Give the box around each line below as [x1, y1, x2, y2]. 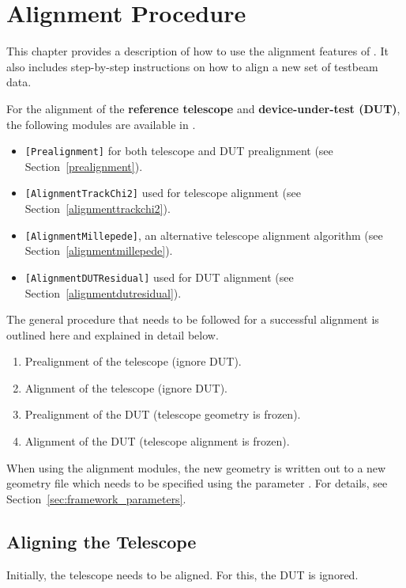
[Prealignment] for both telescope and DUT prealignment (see [24, 142, 333, 159]
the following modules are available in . [6, 116, 196, 132]
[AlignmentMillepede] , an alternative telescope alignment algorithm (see [24, 226, 383, 243]
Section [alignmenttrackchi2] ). [24, 200, 171, 216]
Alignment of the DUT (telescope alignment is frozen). [24, 433, 290, 450]
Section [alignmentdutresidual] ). [24, 284, 182, 301]
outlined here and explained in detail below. [6, 326, 219, 343]
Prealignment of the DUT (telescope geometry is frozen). [24, 406, 301, 423]
